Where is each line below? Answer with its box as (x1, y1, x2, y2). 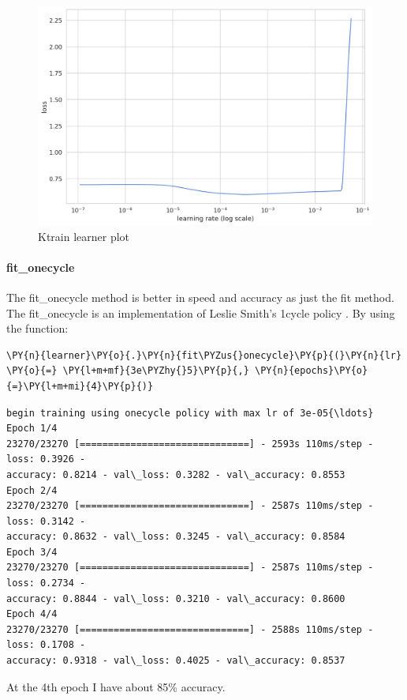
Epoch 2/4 (6, 484, 58, 496)
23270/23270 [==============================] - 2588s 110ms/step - (6, 623, 374, 635)
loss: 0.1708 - (6, 639, 86, 651)
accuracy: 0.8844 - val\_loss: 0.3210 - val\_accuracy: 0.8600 (6, 593, 345, 604)
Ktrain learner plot (38, 228, 130, 244)
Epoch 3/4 (6, 546, 58, 558)
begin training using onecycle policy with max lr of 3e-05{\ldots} (6, 407, 374, 419)
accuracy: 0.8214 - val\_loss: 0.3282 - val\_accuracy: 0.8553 (6, 469, 345, 480)
